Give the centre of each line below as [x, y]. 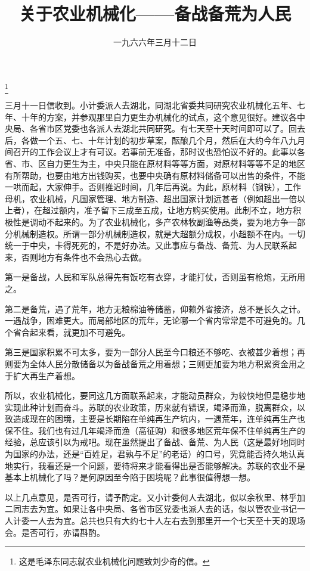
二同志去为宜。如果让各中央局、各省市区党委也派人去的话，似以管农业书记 [151, 509]
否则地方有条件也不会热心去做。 [84, 257]
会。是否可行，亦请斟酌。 [55, 532]
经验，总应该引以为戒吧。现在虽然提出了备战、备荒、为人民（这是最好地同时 [155, 442]
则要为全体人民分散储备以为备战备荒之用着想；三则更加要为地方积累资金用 [151, 363]
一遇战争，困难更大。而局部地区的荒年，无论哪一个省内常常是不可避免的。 [151, 320]
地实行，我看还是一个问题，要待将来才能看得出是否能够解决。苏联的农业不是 [155, 465]
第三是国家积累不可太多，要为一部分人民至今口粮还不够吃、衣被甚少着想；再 [155, 352]
